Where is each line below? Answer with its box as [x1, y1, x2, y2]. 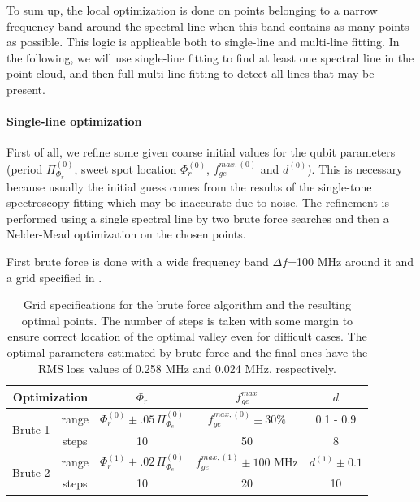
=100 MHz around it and [288, 252, 414, 269]
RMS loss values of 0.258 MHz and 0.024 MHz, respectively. [38, 359, 336, 376]
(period [6, 160, 43, 177]
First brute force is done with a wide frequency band [6, 252, 269, 269]
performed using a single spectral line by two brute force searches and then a [6, 209, 389, 226]
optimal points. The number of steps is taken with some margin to [21, 311, 353, 328]
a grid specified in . [6, 268, 102, 285]
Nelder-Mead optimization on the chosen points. [6, 225, 246, 242]
